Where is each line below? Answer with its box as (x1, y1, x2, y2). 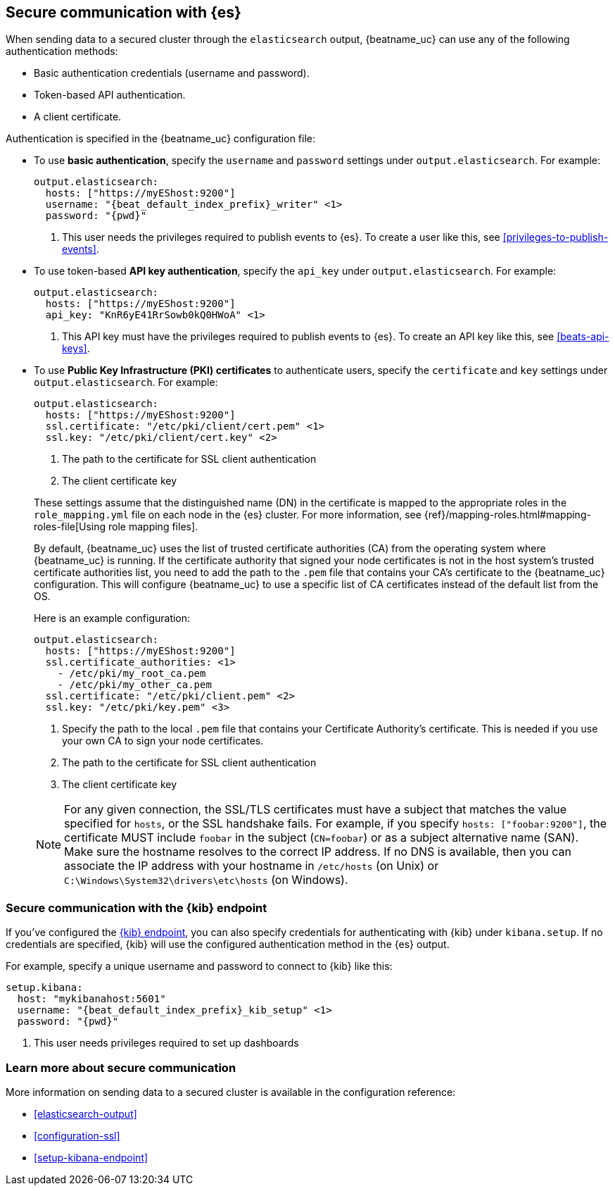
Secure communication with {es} (6, 4, 241, 21)
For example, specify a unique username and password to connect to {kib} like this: (6, 960, 393, 973)
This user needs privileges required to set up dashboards (34, 1037, 299, 1049)
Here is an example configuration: (34, 612, 191, 625)
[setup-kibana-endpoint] (34, 1151, 148, 1164)
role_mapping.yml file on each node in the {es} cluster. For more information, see (34, 509, 421, 521)
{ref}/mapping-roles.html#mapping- (424, 509, 591, 521)
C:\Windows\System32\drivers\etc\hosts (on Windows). (64, 873, 348, 887)
